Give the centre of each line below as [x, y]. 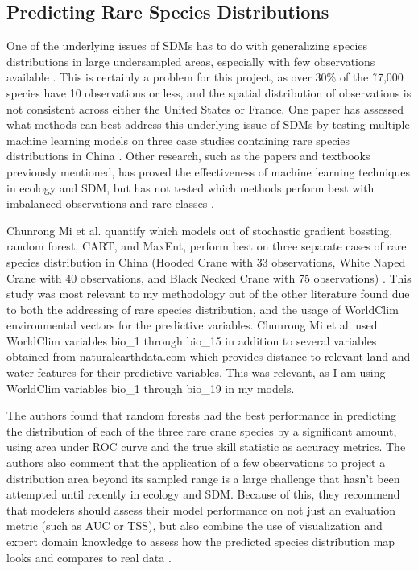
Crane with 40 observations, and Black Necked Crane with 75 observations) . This [209, 277]
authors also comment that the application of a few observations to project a [196, 463]
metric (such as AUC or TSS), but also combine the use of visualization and [195, 525]
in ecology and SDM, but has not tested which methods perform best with [190, 187]
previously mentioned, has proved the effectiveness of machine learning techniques [208, 171]
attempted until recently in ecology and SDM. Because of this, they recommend [203, 494]
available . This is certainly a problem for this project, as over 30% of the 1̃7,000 [205, 77]
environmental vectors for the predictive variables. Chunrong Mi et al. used [192, 325]
